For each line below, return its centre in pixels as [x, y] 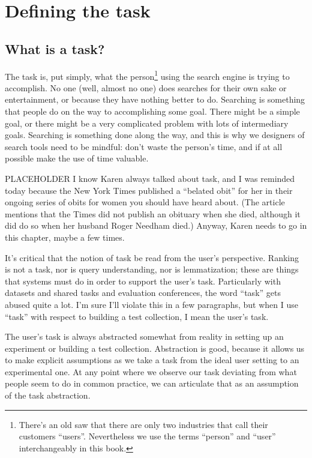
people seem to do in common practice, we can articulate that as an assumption [152, 383]
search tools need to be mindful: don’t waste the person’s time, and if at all [144, 146]
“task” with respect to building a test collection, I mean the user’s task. [137, 316]
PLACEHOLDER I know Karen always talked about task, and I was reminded [150, 178]
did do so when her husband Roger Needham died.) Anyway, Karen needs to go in [156, 225]
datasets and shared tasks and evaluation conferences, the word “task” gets [143, 293]
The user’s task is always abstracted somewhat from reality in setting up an [144, 336]
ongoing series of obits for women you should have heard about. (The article [145, 202]
